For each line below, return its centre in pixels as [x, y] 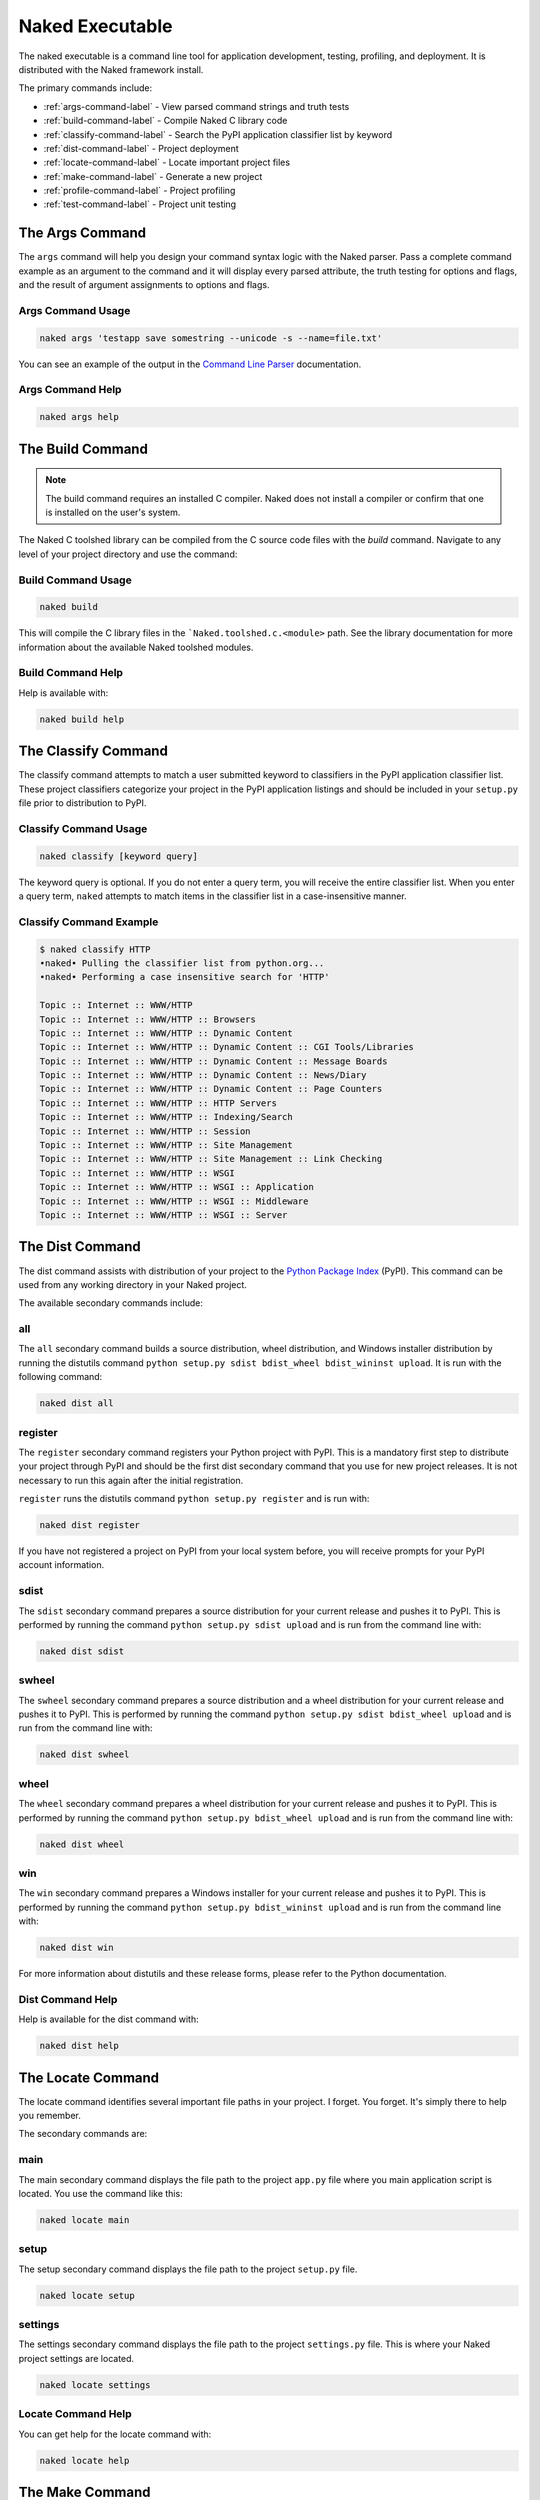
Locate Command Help [75, 2414]
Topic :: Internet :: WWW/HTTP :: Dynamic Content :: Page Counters [211, 1089]
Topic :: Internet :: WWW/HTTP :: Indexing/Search [166, 1117]
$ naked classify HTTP [95, 949]
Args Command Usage [74, 310]
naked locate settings [95, 2384]
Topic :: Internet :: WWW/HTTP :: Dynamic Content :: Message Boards [213, 1061]
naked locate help [84, 2460]
